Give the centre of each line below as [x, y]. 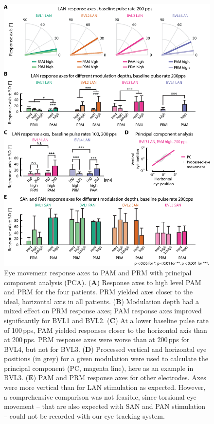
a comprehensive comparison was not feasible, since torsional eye [100, 396]
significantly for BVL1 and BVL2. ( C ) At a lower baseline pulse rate [106, 320]
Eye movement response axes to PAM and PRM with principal [98, 272]
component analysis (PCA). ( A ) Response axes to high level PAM [103, 282]
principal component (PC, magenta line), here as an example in [99, 368]
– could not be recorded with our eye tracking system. [84, 415]
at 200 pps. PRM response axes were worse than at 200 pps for [97, 339]
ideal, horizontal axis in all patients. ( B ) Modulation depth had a [102, 301]
